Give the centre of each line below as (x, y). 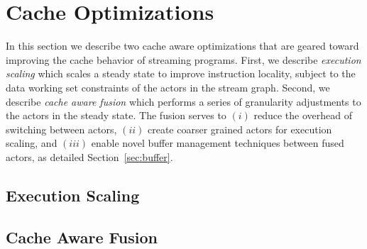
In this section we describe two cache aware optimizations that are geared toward (182, 46)
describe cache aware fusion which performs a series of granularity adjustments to (183, 101)
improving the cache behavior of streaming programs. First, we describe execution (183, 59)
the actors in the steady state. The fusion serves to (116, 115)
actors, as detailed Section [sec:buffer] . (89, 156)
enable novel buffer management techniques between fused (218, 143)
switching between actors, (61, 129)
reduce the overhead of (303, 115)
